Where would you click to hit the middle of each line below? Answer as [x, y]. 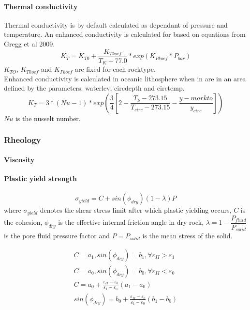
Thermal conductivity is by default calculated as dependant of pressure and [116, 24]
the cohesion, [23, 222]
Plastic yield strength [40, 178]
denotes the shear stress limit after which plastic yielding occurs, [136, 210]
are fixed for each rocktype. [115, 69]
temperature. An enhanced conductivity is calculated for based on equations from [125, 34]
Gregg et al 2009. [29, 43]
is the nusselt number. [48, 118]
